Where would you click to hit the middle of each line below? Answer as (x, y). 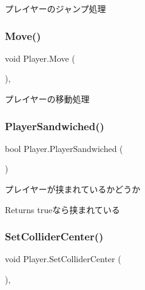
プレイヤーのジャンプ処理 (56, 8)
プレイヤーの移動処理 (47, 99)
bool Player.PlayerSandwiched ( (64, 148)
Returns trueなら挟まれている (62, 209)
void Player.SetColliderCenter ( (63, 259)
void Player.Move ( (40, 58)
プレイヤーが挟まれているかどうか (73, 189)
